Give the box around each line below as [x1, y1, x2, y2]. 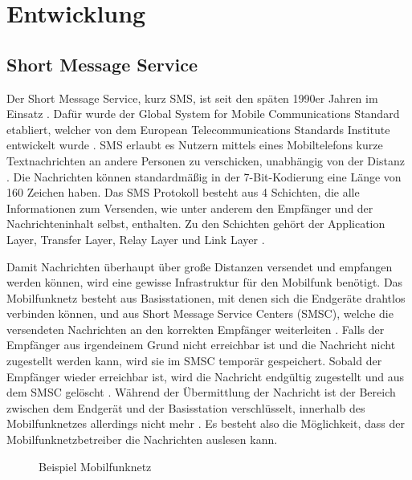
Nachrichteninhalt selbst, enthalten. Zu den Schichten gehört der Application [6, 215, 385, 232]
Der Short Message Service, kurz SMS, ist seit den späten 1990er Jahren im [6, 89, 378, 106]
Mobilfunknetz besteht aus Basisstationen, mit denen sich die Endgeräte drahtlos [6, 289, 406, 306]
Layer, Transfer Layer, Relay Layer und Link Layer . [6, 230, 265, 247]
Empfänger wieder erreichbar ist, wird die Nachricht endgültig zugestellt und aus [6, 368, 404, 384]
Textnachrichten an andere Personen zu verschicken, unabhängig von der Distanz [6, 152, 405, 169]
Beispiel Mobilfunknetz [39, 458, 152, 474]
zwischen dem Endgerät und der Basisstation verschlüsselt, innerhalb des [6, 399, 365, 416]
